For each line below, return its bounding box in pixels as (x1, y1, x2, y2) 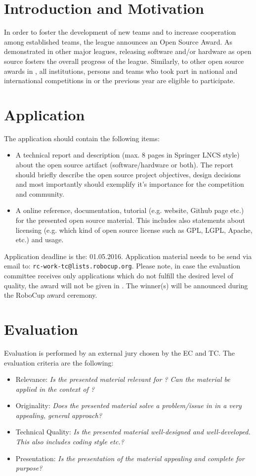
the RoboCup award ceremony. (4, 290, 97, 300)
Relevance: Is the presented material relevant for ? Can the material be (15, 374, 230, 384)
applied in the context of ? (15, 383, 95, 394)
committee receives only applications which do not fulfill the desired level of (4, 270, 233, 280)
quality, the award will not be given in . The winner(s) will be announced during (4, 280, 248, 290)
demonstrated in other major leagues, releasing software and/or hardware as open (4, 46, 252, 56)
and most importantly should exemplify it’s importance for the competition (15, 179, 244, 189)
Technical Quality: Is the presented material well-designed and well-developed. (15, 426, 251, 437)
